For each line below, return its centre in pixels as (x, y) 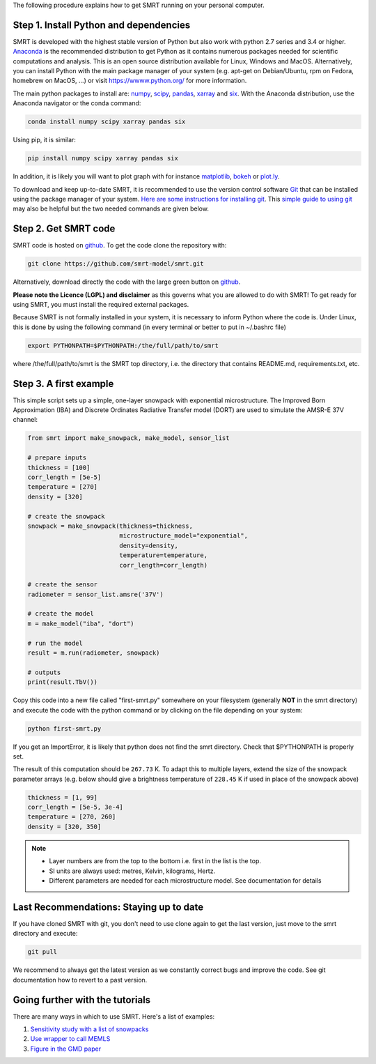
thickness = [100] (59, 468)
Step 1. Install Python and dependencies (102, 25)
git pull (42, 952)
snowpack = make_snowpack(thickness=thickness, (110, 526)
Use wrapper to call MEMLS (70, 1039)
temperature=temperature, (164, 555)
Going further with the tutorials (82, 1000)
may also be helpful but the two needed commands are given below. (111, 208)
